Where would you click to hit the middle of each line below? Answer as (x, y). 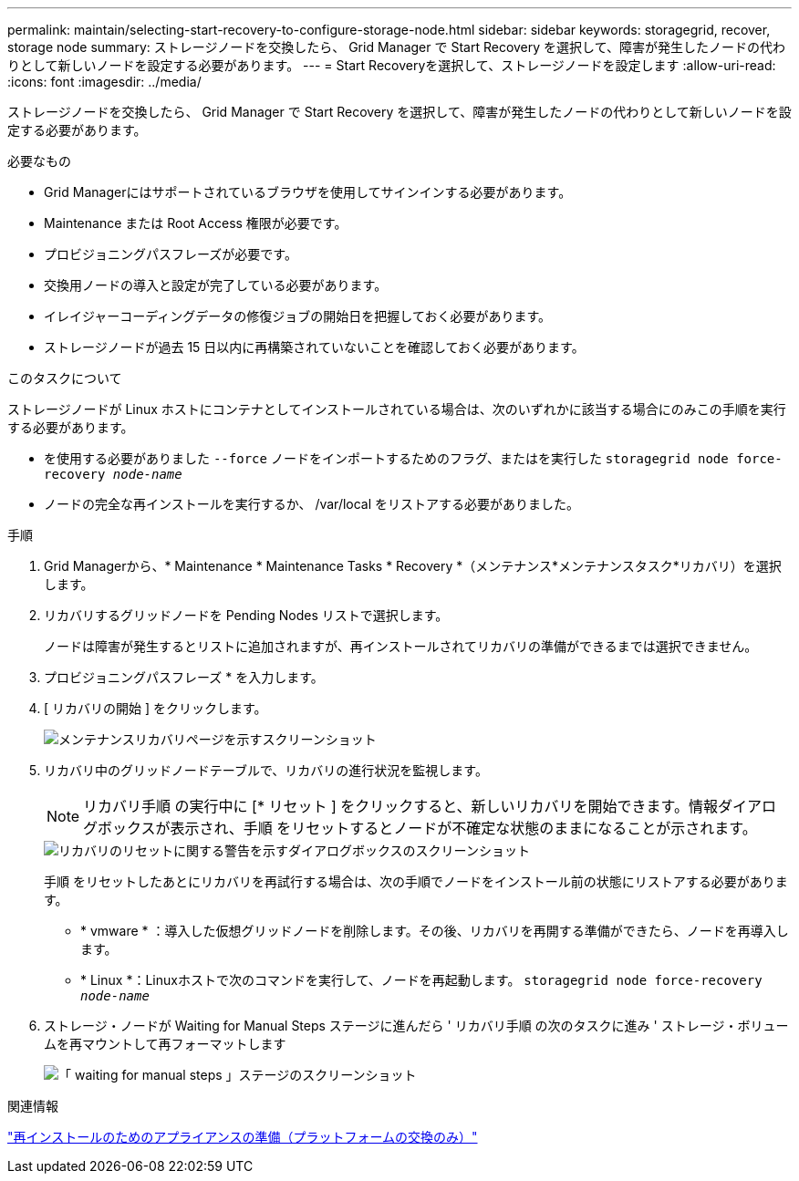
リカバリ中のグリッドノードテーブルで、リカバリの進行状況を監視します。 (266, 770)
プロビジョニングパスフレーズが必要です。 (171, 254)
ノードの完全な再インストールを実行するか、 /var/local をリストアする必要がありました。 (312, 504)
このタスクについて (65, 378)
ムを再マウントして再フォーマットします (165, 1044)
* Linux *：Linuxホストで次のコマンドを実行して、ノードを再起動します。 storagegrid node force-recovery (421, 980)
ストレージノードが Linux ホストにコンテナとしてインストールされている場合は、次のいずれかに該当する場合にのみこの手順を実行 (397, 409)
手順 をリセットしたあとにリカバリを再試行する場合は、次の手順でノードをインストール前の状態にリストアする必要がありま (416, 881)
